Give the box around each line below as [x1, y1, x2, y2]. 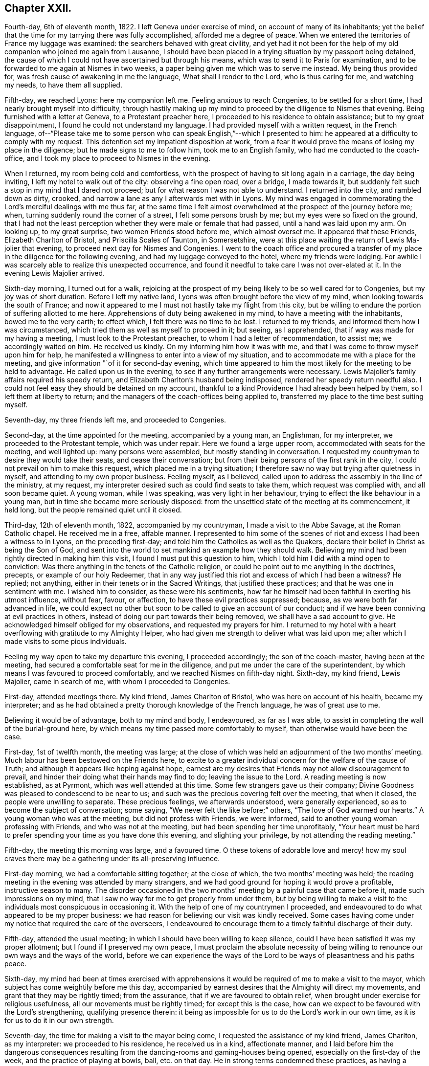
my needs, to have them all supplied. [4, 81, 122, 89]
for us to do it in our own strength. [4, 1016, 114, 1025]
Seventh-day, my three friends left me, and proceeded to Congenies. [4, 416, 226, 424]
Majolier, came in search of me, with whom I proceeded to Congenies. [4, 677, 230, 686]
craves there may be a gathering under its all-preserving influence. [4, 854, 220, 863]
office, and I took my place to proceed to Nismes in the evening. [4, 154, 210, 163]
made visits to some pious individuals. [4, 637, 127, 646]
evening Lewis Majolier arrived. [4, 269, 105, 278]
